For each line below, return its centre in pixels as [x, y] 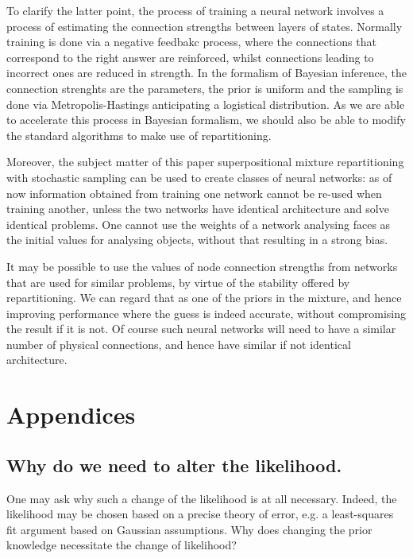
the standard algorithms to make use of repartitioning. [139, 135]
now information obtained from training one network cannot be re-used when [194, 193]
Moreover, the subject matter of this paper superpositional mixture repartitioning [205, 162]
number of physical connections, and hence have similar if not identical [179, 344]
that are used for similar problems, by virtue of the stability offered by [178, 282]
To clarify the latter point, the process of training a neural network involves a [195, 10]
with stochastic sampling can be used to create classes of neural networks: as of [199, 177]
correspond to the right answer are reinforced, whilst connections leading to [190, 57]
